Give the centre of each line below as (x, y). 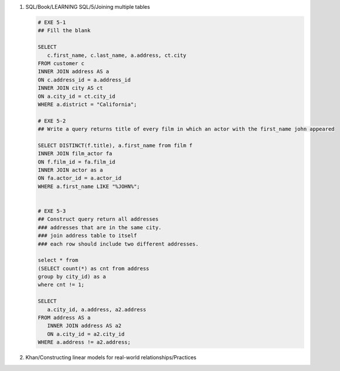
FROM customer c (61, 63)
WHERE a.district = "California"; (87, 104)
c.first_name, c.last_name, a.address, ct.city (117, 55)
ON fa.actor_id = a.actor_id (80, 178)
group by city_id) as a (72, 277)
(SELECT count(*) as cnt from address (93, 268)
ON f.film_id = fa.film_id (76, 162)
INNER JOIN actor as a (70, 170)
